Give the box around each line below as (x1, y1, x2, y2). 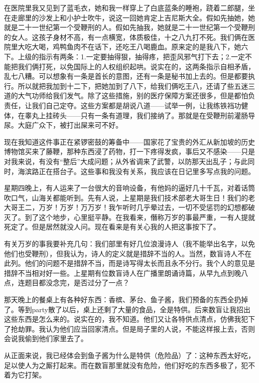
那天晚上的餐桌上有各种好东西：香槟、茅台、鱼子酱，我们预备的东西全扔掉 (4, 294, 248, 305)
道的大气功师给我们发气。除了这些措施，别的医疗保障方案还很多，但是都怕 (4, 90, 248, 101)
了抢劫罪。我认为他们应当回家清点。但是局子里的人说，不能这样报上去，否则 (4, 323, 255, 334)
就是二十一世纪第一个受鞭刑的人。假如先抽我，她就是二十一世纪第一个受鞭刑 (4, 22, 255, 32)
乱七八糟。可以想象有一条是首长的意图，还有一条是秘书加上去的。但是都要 (4, 71, 248, 81)
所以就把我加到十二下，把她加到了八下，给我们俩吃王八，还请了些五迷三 (17, 80, 255, 91)
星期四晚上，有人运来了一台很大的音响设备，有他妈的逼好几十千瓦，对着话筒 (4, 183, 255, 193)
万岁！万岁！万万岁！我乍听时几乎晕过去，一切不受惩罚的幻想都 (38, 202, 248, 212)
